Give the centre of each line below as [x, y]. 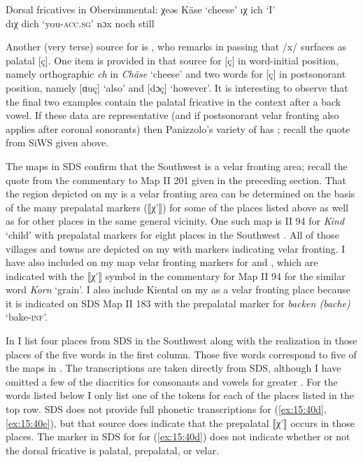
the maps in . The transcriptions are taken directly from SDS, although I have [173, 368]
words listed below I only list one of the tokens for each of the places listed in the [180, 395]
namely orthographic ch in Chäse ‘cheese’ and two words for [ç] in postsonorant [176, 74]
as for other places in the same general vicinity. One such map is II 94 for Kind [175, 221]
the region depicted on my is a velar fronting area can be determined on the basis [180, 194]
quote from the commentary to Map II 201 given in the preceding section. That [176, 180]
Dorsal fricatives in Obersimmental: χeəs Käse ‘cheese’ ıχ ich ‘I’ [141, 9]
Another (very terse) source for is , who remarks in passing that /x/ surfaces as [176, 47]
